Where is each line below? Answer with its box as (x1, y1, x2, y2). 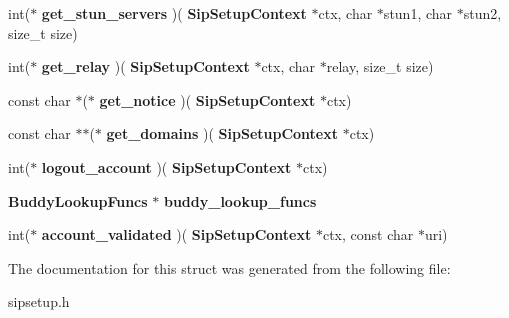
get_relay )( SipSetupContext (41, 56, 250, 77)
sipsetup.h (8, 291, 70, 312)
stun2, (463, 3, 502, 23)
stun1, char (383, 3, 453, 23)
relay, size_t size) (326, 56, 434, 77)
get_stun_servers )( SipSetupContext (41, 3, 307, 23)
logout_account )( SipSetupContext (41, 156, 292, 177)
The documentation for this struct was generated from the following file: (8, 257, 451, 278)
